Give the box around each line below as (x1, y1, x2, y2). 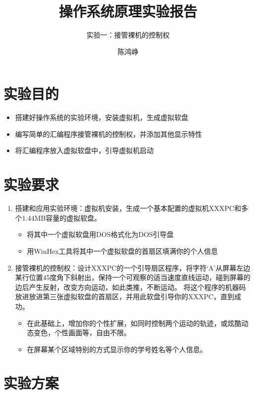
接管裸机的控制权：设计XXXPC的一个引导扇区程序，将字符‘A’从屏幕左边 (15, 262, 251, 273)
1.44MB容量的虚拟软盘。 (22, 212, 101, 223)
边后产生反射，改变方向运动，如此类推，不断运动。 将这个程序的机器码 (15, 281, 246, 292)
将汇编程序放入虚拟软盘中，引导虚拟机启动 (15, 145, 154, 156)
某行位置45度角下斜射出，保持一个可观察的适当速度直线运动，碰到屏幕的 (15, 272, 251, 282)
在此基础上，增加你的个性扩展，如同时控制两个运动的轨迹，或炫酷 (27, 317, 242, 328)
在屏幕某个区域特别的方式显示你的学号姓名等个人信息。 (27, 344, 207, 354)
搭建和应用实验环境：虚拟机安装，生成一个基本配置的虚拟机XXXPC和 (15, 203, 241, 213)
